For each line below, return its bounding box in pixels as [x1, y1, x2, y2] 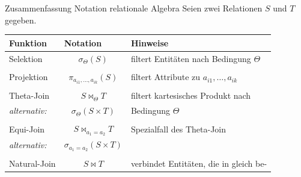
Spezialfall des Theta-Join [130, 122, 227, 135]
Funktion [9, 36, 47, 49]
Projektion [9, 70, 48, 83]
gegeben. [5, 13, 37, 26]
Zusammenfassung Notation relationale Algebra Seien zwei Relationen [5, 2, 263, 14]
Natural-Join [9, 157, 56, 169]
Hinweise [130, 36, 169, 49]
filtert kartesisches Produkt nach [130, 89, 251, 102]
